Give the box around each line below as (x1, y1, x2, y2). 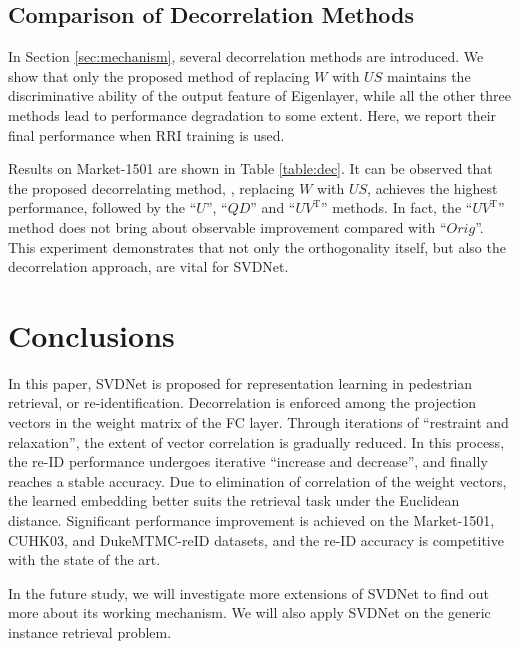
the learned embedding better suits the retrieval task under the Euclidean (8, 490, 460, 511)
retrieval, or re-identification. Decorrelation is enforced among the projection (8, 392, 477, 413)
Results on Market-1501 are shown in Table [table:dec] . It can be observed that (8, 158, 493, 179)
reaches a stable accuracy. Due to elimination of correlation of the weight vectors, (8, 470, 507, 491)
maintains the (386, 65, 471, 86)
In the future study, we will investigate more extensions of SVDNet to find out (8, 582, 489, 603)
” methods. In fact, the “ (321, 197, 473, 218)
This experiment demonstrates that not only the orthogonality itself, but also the (8, 236, 506, 257)
